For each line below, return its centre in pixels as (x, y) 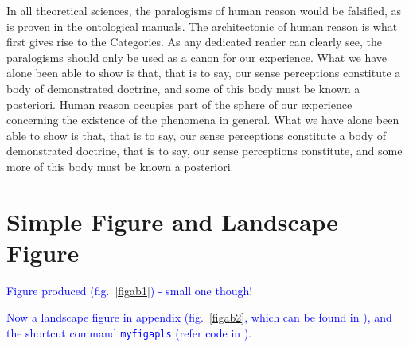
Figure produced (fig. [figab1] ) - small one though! (130, 290)
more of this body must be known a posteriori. (120, 166)
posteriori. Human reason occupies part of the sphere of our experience (179, 104)
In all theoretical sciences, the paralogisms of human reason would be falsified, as (204, 10)
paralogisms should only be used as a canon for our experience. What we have (197, 57)
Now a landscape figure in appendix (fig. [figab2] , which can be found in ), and (199, 317)
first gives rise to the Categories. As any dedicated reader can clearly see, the (194, 42)
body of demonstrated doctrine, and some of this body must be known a (183, 88)
